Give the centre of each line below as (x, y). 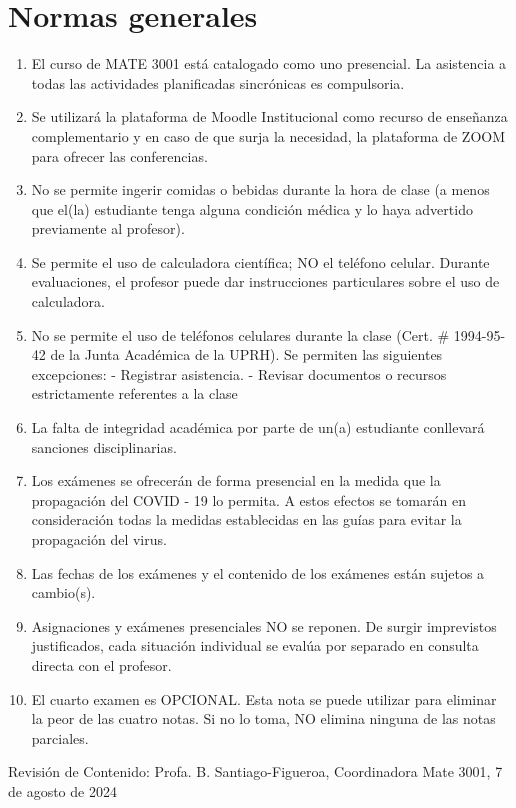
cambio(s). (63, 592)
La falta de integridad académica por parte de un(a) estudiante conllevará (258, 427)
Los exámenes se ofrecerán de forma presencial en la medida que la (236, 480)
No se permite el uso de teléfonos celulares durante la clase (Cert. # (240, 334)
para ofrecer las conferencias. (119, 155)
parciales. (60, 737)
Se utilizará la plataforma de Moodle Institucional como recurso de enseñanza (269, 116)
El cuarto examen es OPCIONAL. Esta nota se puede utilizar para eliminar (264, 698)
